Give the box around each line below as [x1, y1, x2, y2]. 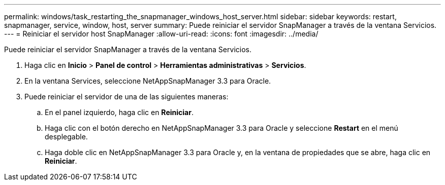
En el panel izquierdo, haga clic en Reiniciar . [45, 108, 194, 117]
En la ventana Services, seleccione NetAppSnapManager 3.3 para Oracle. [24, 77, 271, 85]
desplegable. [45, 132, 88, 141]
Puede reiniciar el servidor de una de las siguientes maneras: [24, 92, 229, 101]
